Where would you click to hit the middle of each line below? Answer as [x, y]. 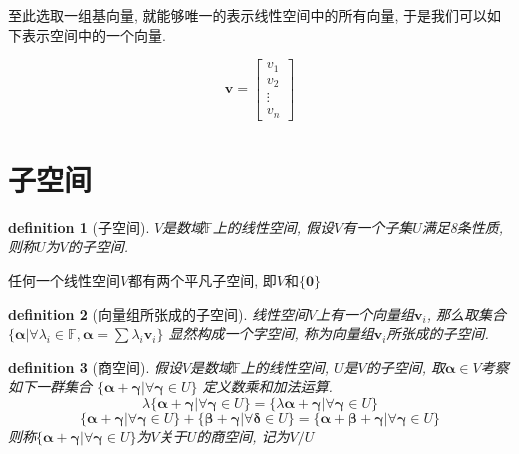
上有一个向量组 [365, 313]
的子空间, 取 [405, 366]
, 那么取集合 [466, 313]
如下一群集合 [50, 386]
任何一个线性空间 [64, 280]
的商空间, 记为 [243, 435]
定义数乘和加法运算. [267, 386]
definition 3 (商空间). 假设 [95, 366]
